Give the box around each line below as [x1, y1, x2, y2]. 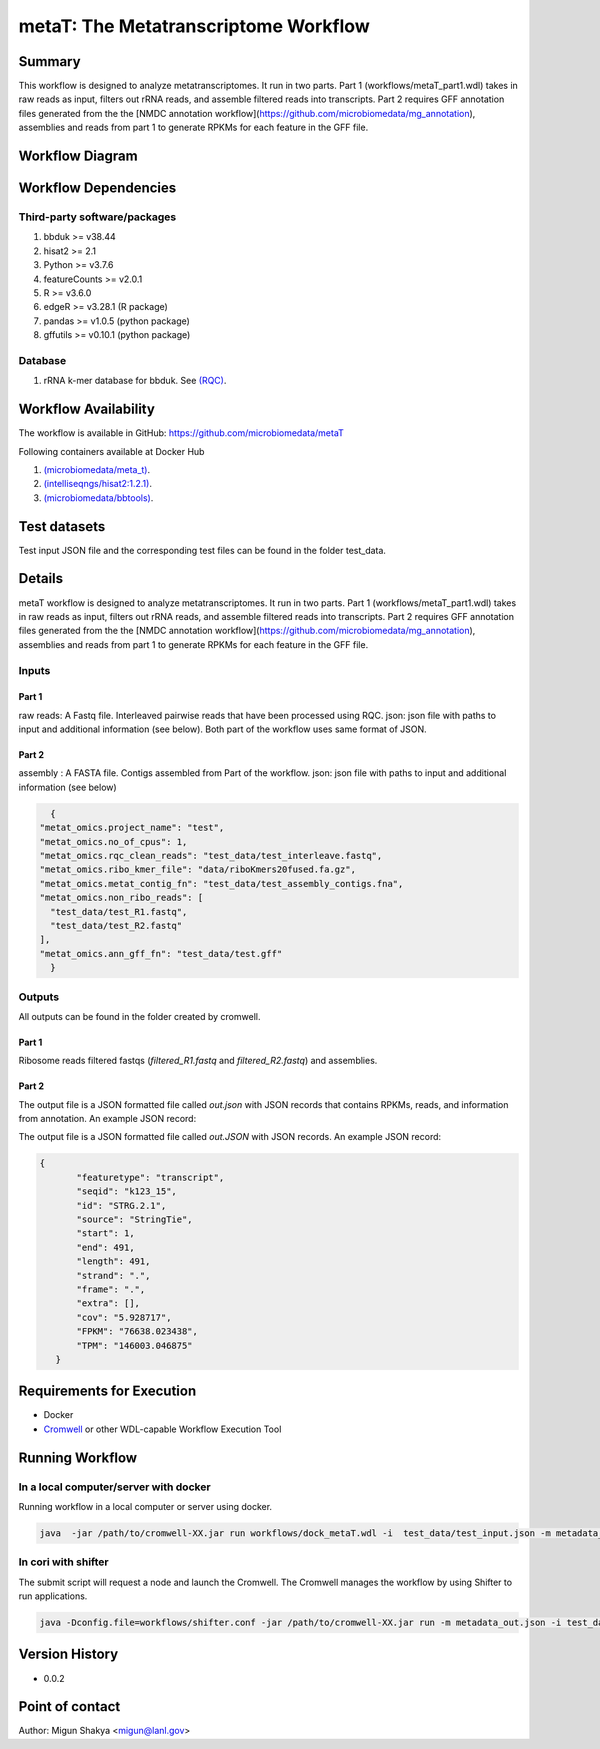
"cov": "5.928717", [76, 1311, 172, 1323]
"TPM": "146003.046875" [76, 1340, 194, 1351]
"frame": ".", [76, 1283, 146, 1295]
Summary [18, 53, 81, 70]
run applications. [18, 1590, 88, 1602]
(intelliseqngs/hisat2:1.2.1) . [43, 478, 152, 490]
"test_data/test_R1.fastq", [50, 906, 188, 917]
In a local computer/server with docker [18, 1480, 211, 1494]
